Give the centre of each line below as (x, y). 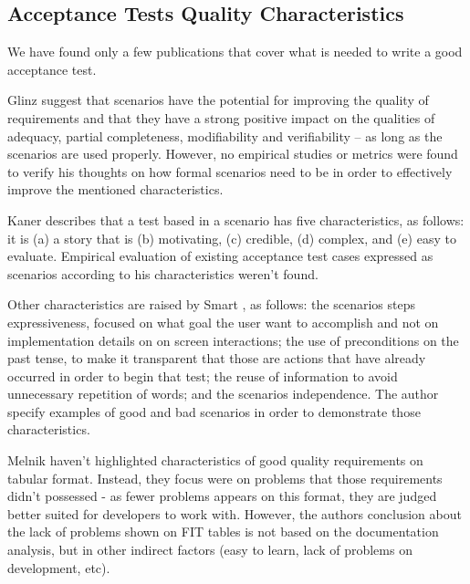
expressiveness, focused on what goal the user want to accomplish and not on (223, 322)
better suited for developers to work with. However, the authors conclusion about (235, 513)
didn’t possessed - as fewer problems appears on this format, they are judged (222, 496)
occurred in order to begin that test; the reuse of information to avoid (203, 375)
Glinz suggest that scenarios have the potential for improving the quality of (218, 100)
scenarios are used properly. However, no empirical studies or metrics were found (233, 154)
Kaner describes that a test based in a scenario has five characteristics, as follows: (236, 219)
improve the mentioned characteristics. (115, 189)
